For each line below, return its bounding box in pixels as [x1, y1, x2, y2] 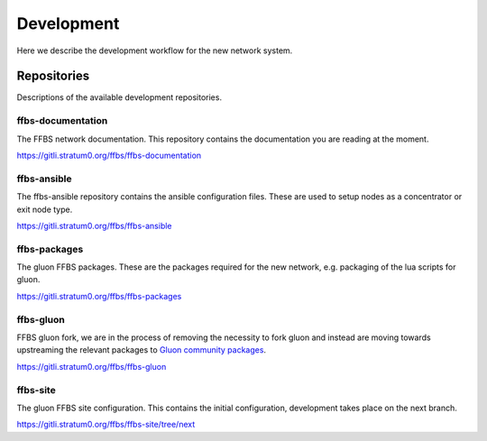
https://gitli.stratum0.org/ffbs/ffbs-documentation [16, 150, 202, 161]
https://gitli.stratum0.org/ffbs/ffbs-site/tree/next [16, 419, 196, 430]
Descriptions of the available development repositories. [16, 92, 223, 103]
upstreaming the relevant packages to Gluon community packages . [16, 345, 266, 355]
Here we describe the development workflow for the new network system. [16, 45, 293, 56]
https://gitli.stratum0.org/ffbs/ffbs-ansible [16, 220, 172, 231]
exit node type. [16, 204, 73, 215]
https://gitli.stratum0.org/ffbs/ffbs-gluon [16, 361, 167, 372]
